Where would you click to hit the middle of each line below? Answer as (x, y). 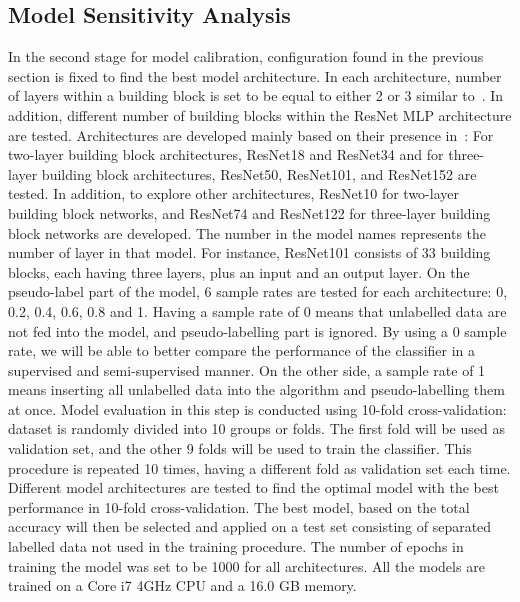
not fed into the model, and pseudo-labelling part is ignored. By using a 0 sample (257, 330)
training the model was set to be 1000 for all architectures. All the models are (246, 565)
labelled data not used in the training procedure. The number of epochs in (236, 546)
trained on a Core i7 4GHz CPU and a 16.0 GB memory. (182, 585)
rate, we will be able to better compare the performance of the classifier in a (242, 350)
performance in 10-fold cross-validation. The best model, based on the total (239, 506)
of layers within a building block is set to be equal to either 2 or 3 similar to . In (256, 95)
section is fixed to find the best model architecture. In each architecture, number (255, 75)
